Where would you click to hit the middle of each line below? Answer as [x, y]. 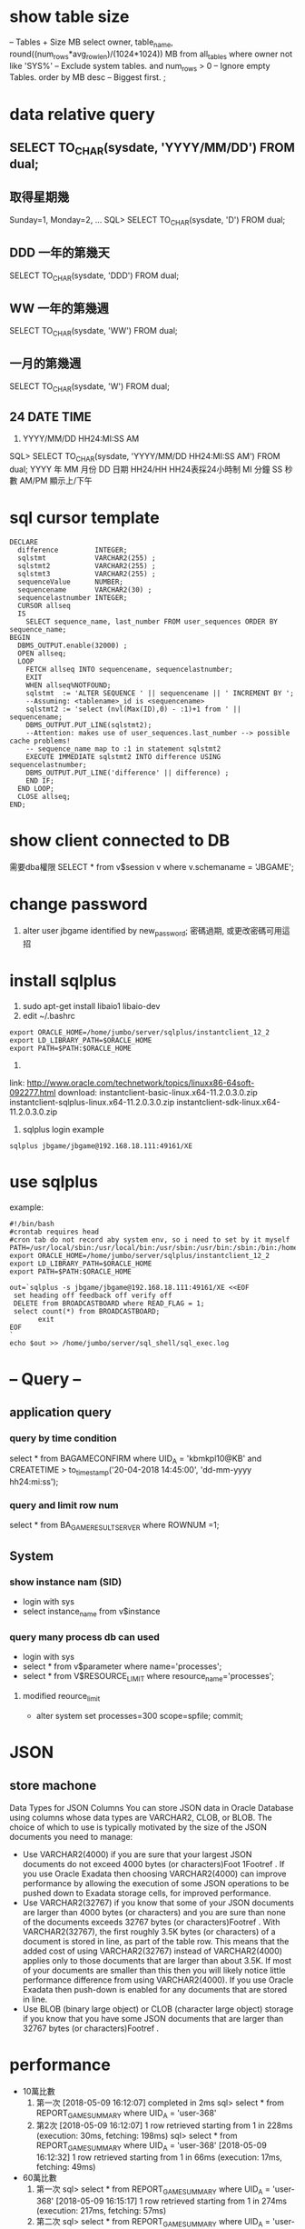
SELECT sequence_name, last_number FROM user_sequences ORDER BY [152, 622]
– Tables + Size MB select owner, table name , [92, 43]
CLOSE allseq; [44, 797]
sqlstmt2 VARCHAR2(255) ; [87, 566]
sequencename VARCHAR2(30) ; [85, 590]
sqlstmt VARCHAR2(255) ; [87, 558]
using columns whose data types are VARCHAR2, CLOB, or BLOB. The [141, 1817]
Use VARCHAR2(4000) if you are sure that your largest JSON [137, 1854]
